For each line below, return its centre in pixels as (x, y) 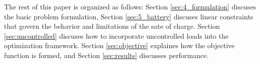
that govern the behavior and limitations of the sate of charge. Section (112, 26)
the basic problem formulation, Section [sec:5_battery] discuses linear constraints (129, 16)
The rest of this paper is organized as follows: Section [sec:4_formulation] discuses (130, 6)
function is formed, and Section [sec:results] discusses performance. (106, 55)
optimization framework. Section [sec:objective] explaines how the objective (119, 45)
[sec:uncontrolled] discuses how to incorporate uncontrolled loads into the (116, 35)
